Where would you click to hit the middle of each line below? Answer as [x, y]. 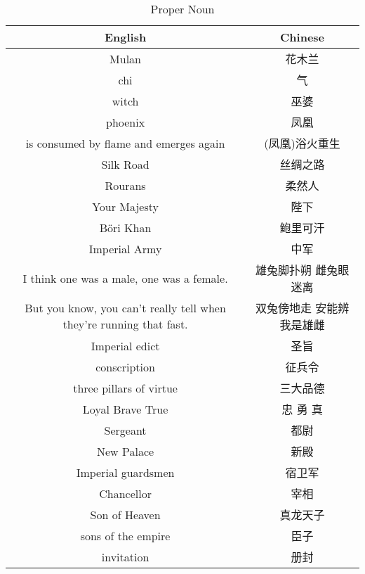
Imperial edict [125, 345]
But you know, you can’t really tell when [125, 308]
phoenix [125, 122]
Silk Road [125, 164]
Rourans [125, 185]
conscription [125, 366]
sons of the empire [125, 535]
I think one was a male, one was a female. [125, 278]
